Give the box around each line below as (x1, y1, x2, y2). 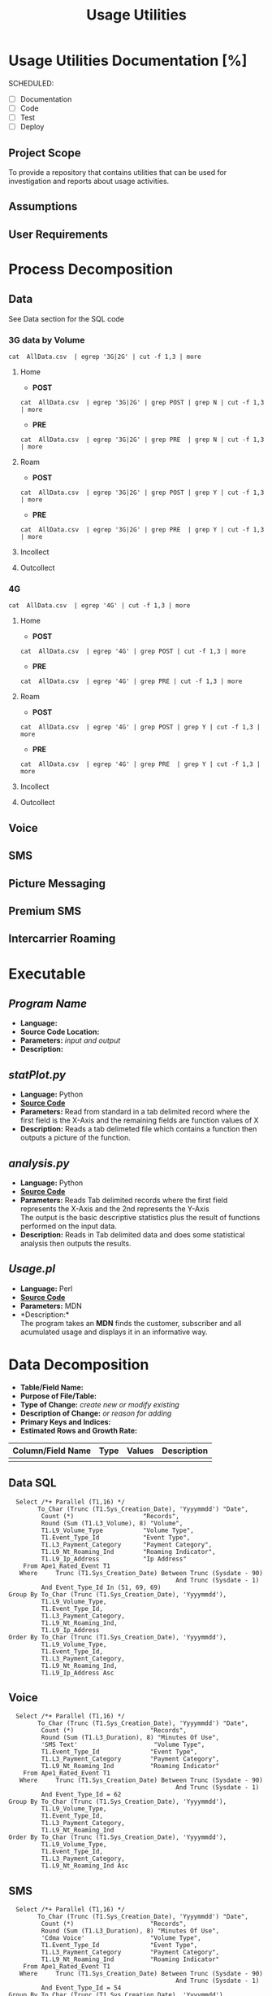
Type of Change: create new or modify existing (19, 1399, 180, 1409)
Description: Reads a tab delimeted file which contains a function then (19, 1124, 257, 1134)
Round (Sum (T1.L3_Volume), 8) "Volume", (41, 1519, 183, 1527)
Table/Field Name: (19, 1382, 84, 1392)
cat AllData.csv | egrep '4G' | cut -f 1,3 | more (8, 602, 191, 610)
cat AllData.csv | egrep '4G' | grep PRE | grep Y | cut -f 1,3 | (19, 760, 261, 768)
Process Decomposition (8, 260, 173, 278)
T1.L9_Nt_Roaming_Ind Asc (41, 1862, 129, 1870)
